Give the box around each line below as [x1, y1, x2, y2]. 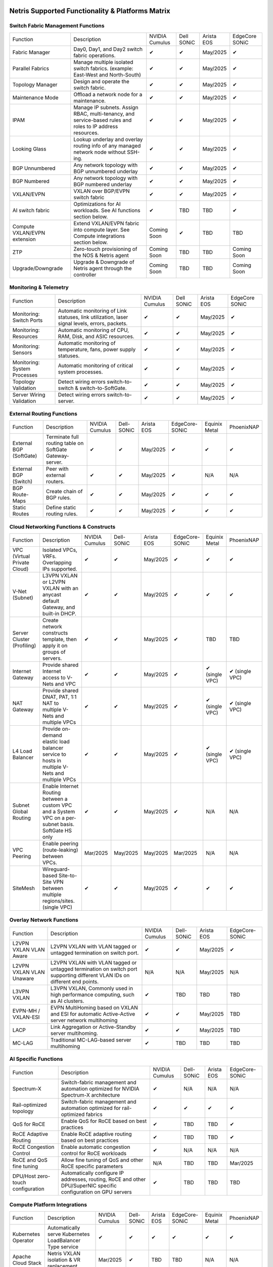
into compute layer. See [73, 226, 130, 233]
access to [42, 674, 66, 681]
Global [12, 808, 28, 815]
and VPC [55, 681, 76, 688]
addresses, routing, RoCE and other [61, 1176, 146, 1183]
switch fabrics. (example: [73, 65, 133, 72]
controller [73, 271, 97, 278]
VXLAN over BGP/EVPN [73, 188, 130, 195]
